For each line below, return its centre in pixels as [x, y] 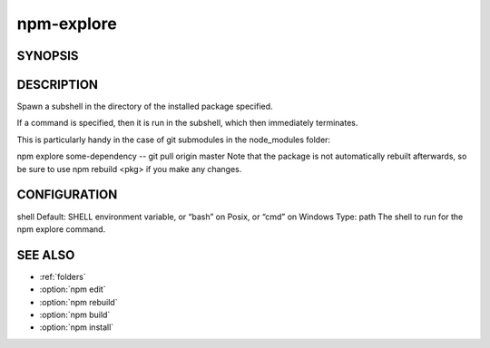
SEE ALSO [46, 255]
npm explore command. [61, 229]
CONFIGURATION [67, 195]
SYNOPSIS [48, 56]
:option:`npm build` [75, 315]
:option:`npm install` [77, 327]
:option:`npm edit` [73, 289]
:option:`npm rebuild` [78, 302]
